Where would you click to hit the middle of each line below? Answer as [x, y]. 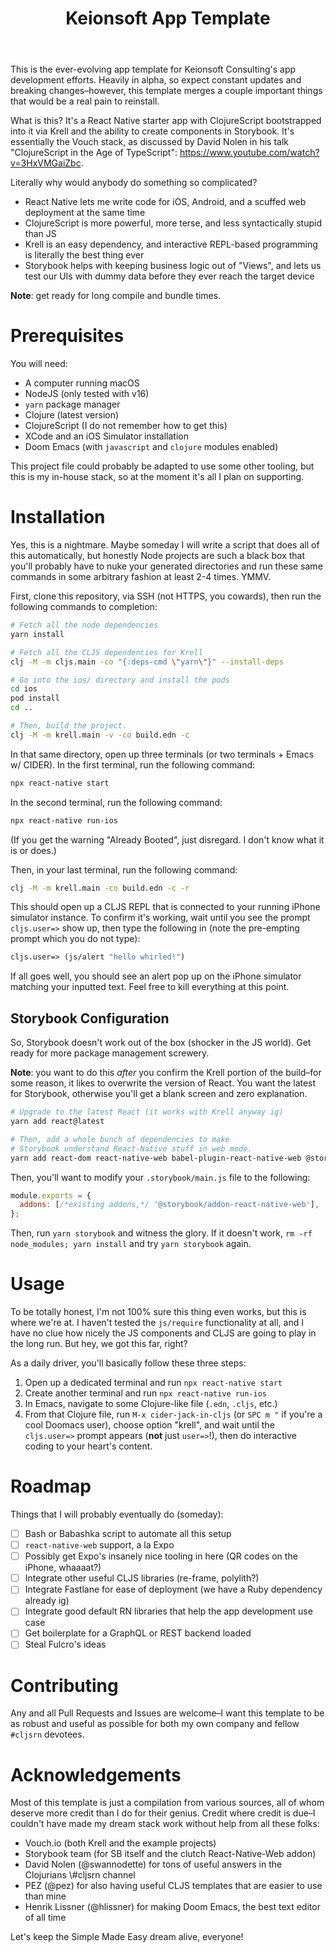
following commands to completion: [84, 607]
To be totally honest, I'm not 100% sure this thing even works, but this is [158, 1312]
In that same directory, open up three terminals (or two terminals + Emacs [162, 754]
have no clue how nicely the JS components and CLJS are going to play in [163, 1333]
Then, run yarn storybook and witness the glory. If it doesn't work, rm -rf [161, 1233]
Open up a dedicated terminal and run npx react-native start [153, 1383]
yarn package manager [72, 404]
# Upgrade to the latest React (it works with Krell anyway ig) [147, 1112]
